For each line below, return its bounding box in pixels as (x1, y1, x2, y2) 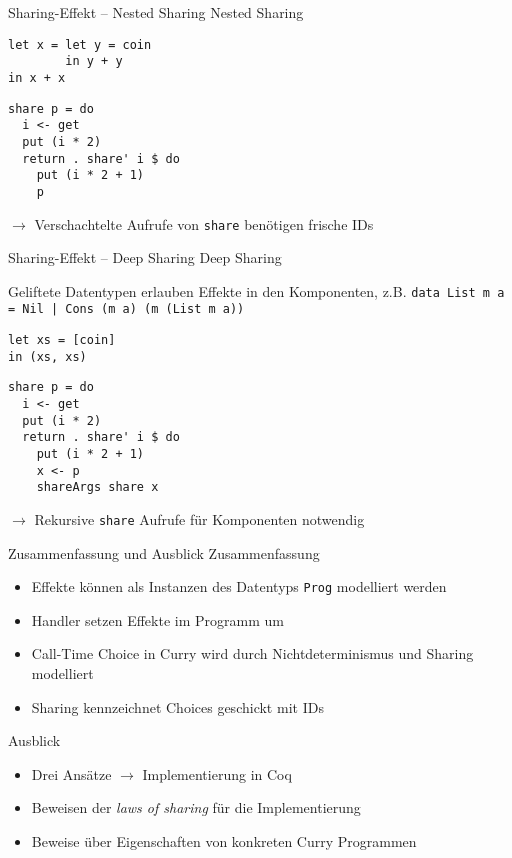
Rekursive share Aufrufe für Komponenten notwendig (34, 508, 365, 529)
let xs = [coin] (8, 333, 116, 348)
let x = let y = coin (8, 37, 152, 52)
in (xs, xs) (8, 349, 87, 364)
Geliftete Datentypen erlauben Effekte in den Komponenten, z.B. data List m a (8, 280, 505, 301)
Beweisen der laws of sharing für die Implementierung (31, 797, 361, 818)
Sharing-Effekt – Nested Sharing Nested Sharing (8, 2, 304, 22)
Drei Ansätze (31, 763, 112, 784)
